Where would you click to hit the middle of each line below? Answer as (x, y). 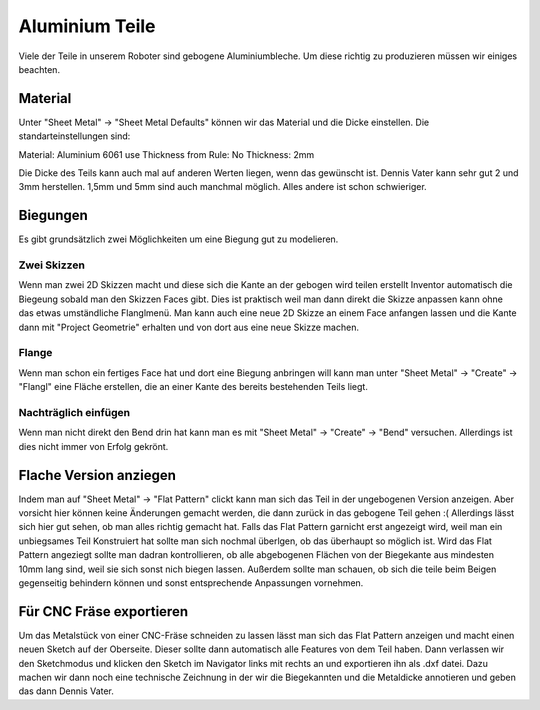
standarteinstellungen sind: (74, 136)
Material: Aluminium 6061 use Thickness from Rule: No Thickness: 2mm (166, 154)
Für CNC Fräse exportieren (103, 611)
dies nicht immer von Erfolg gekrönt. (93, 446)
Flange (35, 353)
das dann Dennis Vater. (66, 691)
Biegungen (53, 215)
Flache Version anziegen (97, 475)
